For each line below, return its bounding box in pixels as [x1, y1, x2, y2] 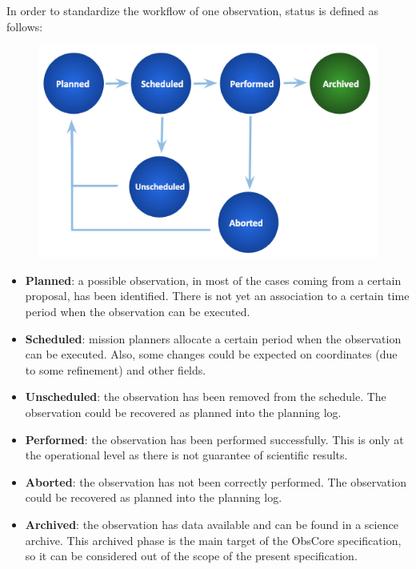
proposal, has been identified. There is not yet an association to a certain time [25, 287, 410, 304]
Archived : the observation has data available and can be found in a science [25, 516, 398, 532]
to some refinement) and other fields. [25, 361, 206, 378]
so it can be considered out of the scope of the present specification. [25, 547, 358, 564]
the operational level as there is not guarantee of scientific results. [25, 447, 348, 463]
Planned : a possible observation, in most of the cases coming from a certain [25, 271, 402, 288]
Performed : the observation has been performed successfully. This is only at [25, 431, 404, 447]
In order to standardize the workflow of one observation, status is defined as [6, 2, 378, 18]
